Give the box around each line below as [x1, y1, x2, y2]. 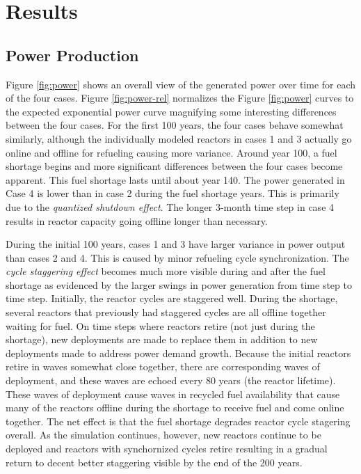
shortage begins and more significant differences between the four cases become [6, 159, 343, 173]
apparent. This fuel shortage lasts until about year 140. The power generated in [6, 172, 345, 187]
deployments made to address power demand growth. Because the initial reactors [6, 345, 351, 360]
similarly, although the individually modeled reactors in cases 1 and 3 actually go [6, 131, 352, 145]
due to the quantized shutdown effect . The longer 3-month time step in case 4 [6, 199, 335, 214]
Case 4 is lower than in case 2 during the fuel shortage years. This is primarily [6, 186, 339, 200]
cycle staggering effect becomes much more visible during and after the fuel [6, 264, 326, 278]
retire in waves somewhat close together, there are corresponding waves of [6, 359, 320, 374]
